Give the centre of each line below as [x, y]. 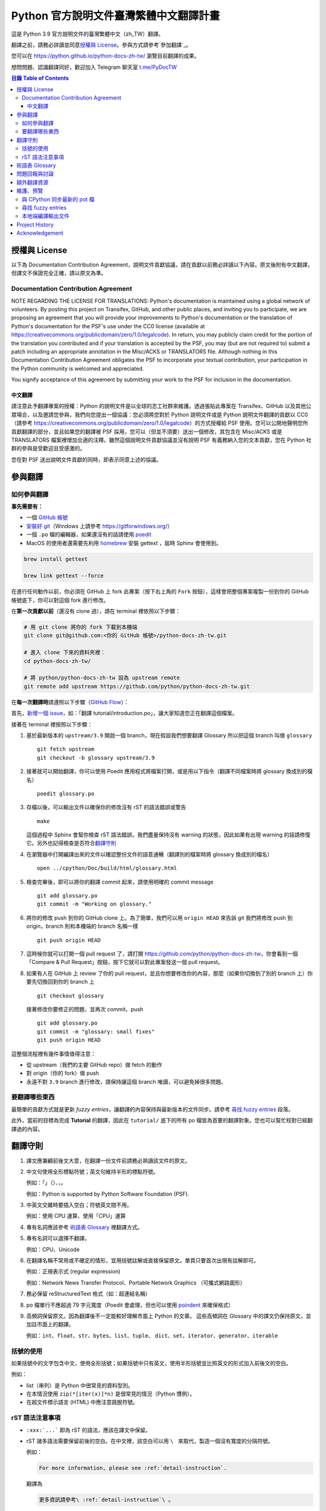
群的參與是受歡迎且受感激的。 [48, 448]
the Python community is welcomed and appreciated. [78, 368]
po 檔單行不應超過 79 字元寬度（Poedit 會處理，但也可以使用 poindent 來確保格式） [130, 1305]
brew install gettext [56, 559]
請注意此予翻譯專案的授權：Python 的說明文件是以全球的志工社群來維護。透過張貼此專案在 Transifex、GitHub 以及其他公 [161, 406]
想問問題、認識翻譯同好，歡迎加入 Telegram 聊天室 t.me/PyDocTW [94, 67]
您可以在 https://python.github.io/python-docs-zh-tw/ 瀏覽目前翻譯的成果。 [105, 56]
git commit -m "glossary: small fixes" [96, 1031]
